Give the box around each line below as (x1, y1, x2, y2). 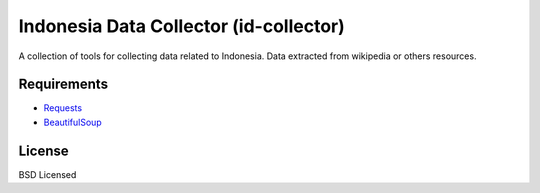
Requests (43, 102, 83, 114)
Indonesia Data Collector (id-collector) (18, 15, 345, 37)
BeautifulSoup (43, 116, 102, 128)
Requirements (18, 76, 109, 93)
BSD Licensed (18, 168, 77, 180)
